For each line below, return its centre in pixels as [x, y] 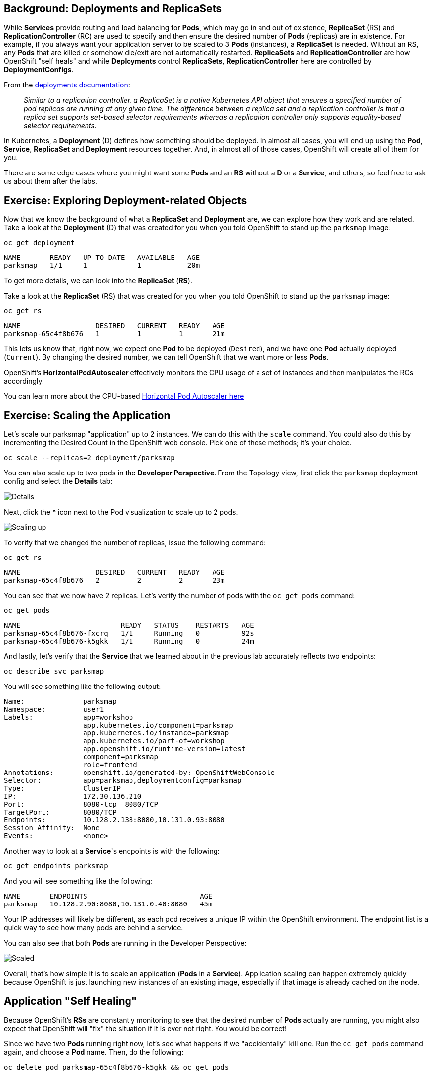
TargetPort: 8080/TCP [60, 812]
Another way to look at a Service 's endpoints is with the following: [112, 851]
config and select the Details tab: [58, 481]
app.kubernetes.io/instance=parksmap [156, 733]
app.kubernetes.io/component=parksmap [158, 725]
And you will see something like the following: [78, 881]
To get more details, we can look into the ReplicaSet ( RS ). [98, 281]
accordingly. [24, 381]
